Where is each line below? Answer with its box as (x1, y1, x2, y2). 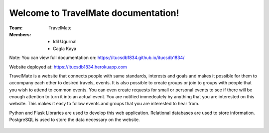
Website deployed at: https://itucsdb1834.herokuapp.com (9, 64, 127, 69)
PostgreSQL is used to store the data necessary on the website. (9, 117, 140, 123)
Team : (9, 25, 23, 31)
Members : (9, 31, 31, 37)
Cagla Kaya (53, 45, 77, 52)
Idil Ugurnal (53, 39, 77, 45)
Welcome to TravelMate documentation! (9, 7, 179, 18)
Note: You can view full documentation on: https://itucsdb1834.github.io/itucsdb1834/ (9, 55, 185, 61)
